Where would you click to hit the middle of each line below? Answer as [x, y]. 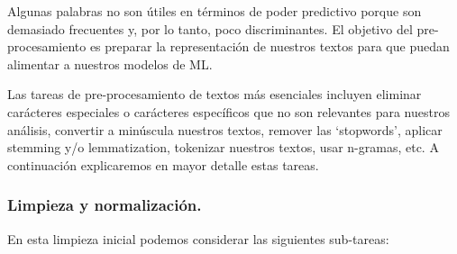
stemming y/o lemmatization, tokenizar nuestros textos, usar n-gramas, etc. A [223, 147]
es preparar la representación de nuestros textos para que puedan [270, 46]
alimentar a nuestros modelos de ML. [110, 63]
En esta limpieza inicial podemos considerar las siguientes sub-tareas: [198, 238]
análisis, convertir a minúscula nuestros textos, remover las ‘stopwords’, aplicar [225, 129]
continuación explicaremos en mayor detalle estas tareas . [163, 164]
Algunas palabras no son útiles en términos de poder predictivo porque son [215, 11]
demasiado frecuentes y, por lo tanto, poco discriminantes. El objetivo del [210, 28]
